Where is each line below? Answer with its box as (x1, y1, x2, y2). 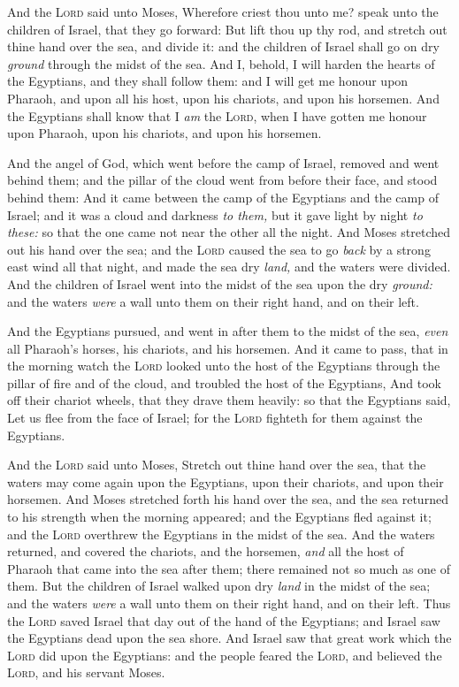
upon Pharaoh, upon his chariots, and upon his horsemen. (7, 124, 322, 142)
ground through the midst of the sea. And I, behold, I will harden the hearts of (7, 54, 435, 73)
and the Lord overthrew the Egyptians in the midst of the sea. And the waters (7, 524, 435, 543)
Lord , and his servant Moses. (7, 663, 165, 682)
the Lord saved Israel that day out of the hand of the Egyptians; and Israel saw (7, 611, 440, 630)
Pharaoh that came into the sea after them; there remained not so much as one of (7, 559, 451, 577)
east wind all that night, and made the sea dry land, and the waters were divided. (7, 257, 451, 276)
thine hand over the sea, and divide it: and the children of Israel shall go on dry (7, 37, 440, 56)
